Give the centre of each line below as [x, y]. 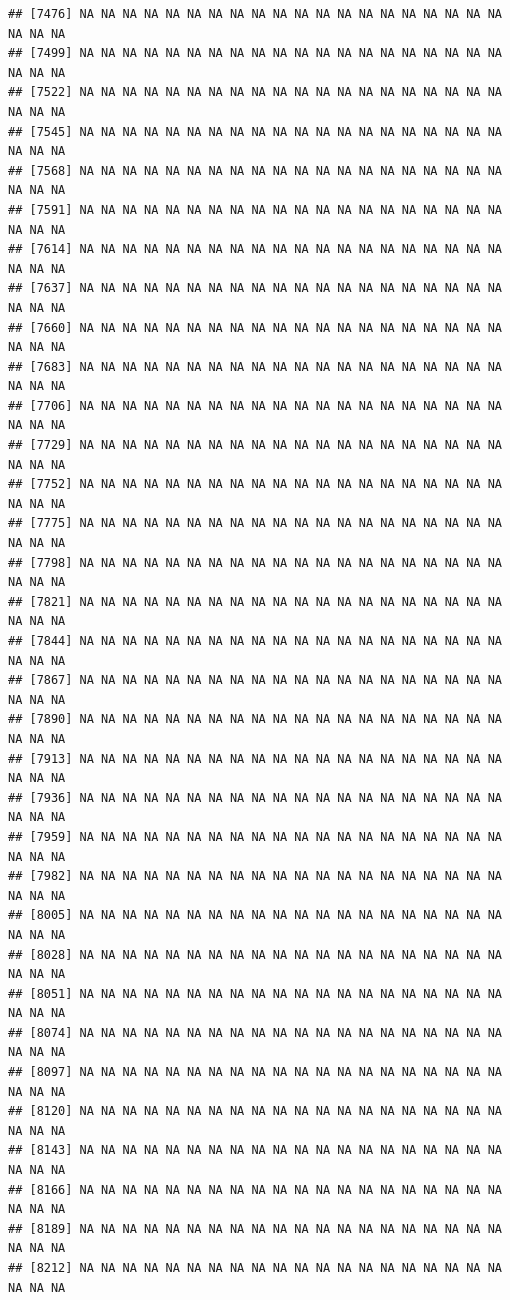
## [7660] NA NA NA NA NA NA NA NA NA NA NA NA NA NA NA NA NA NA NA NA [255, 327]
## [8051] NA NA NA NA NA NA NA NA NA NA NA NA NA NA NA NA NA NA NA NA [255, 993]
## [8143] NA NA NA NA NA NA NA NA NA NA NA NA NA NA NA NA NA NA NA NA [255, 1150]
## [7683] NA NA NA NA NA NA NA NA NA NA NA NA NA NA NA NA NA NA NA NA [255, 366]
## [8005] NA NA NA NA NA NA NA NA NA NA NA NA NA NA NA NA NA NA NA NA [255, 915]
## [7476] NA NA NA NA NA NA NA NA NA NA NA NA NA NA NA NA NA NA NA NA [255, 14]
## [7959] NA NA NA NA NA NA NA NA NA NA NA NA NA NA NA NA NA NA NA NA [255, 836]
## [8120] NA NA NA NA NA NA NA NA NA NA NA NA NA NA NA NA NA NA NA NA [255, 1111]
